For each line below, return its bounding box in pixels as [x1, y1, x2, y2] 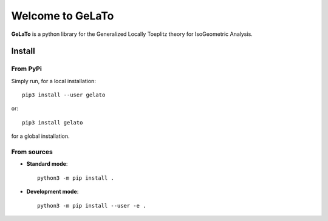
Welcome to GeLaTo [11, 9, 114, 22]
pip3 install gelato [22, 119, 83, 126]
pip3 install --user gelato [22, 92, 106, 98]
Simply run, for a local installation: [11, 77, 97, 84]
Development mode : [26, 188, 79, 195]
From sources [11, 148, 53, 156]
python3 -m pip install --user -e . [37, 202, 146, 209]
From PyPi [11, 64, 42, 73]
